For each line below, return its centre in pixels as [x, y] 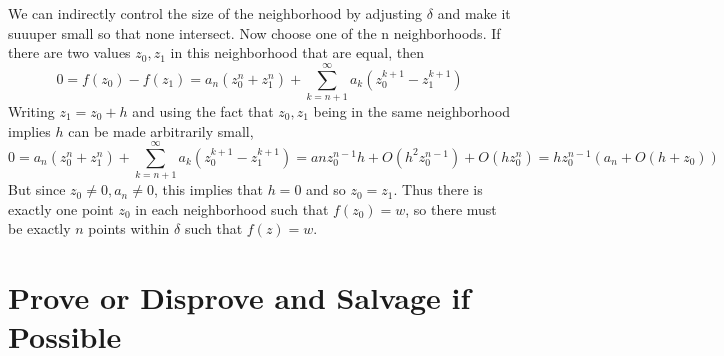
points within [129, 228]
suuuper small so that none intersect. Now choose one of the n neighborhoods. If [254, 32]
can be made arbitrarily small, [161, 130]
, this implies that [208, 189]
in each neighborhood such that [232, 208]
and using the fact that [203, 110]
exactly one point [61, 208]
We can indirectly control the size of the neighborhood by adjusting [215, 13]
